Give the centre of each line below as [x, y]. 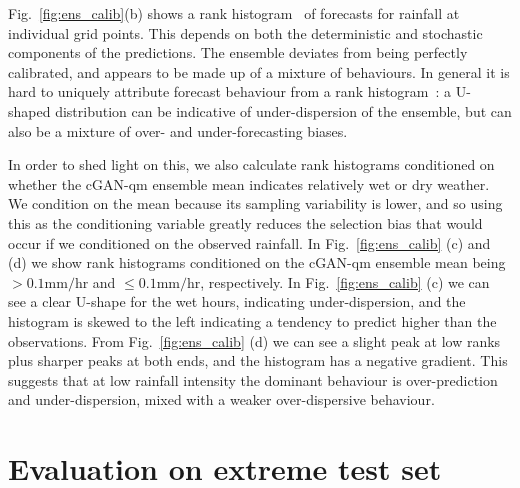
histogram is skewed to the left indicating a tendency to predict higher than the [252, 320]
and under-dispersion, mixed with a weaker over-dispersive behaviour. [221, 399]
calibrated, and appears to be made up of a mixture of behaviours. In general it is [259, 71]
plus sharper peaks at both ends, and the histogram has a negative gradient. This [258, 360]
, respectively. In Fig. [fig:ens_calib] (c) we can [345, 281]
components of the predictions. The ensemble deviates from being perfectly [238, 52]
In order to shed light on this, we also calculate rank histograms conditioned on [251, 164]
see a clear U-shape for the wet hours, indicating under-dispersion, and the [237, 301]
